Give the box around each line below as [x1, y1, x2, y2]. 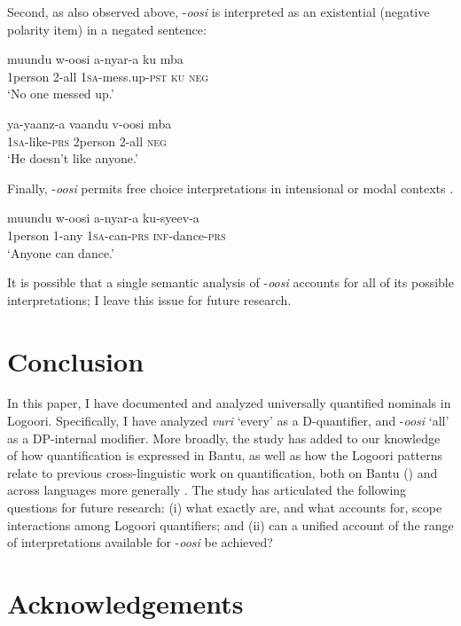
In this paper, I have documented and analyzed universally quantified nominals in [7, 394, 451, 412]
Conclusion [7, 342, 145, 379]
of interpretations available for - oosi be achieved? [7, 533, 273, 552]
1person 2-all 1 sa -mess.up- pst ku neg [7, 67, 209, 85]
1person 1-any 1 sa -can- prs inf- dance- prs [7, 225, 226, 244]
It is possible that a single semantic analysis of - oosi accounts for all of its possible [7, 273, 454, 292]
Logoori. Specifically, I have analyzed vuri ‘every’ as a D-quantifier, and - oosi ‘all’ [7, 411, 449, 430]
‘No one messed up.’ [7, 84, 114, 103]
